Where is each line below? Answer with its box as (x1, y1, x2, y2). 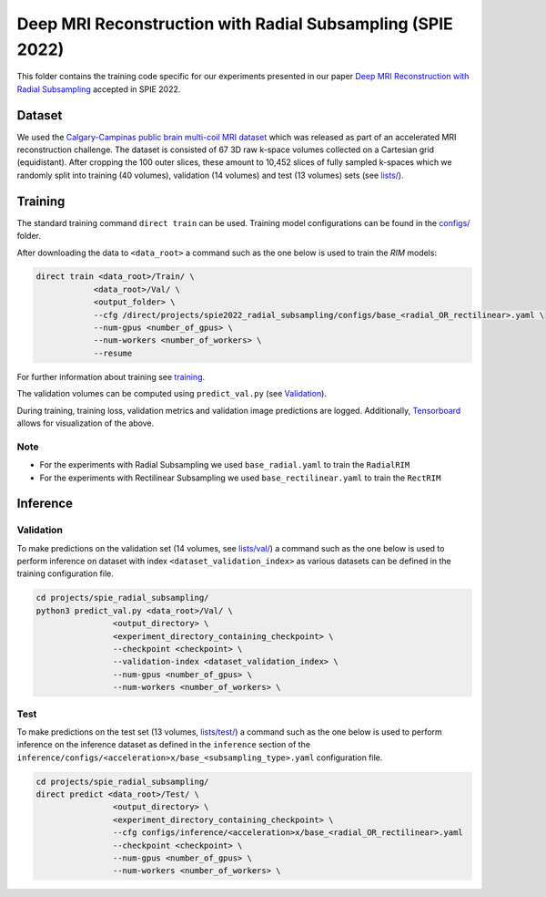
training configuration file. (16, 568, 114, 579)
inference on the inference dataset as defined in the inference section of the (16, 739, 311, 750)
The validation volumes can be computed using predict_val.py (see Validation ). (16, 388, 328, 399)
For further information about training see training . (16, 371, 206, 382)
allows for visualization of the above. (16, 418, 155, 428)
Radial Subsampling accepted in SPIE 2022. (16, 83, 181, 95)
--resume (93, 347, 133, 358)
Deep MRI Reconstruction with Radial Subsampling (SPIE (16, 14, 454, 34)
